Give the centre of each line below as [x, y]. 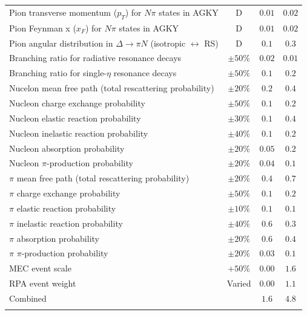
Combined [28, 298]
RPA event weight [43, 283]
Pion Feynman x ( [43, 28]
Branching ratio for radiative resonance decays [95, 58]
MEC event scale [40, 268]
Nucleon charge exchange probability [77, 103]
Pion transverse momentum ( [63, 12]
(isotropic [168, 43]
